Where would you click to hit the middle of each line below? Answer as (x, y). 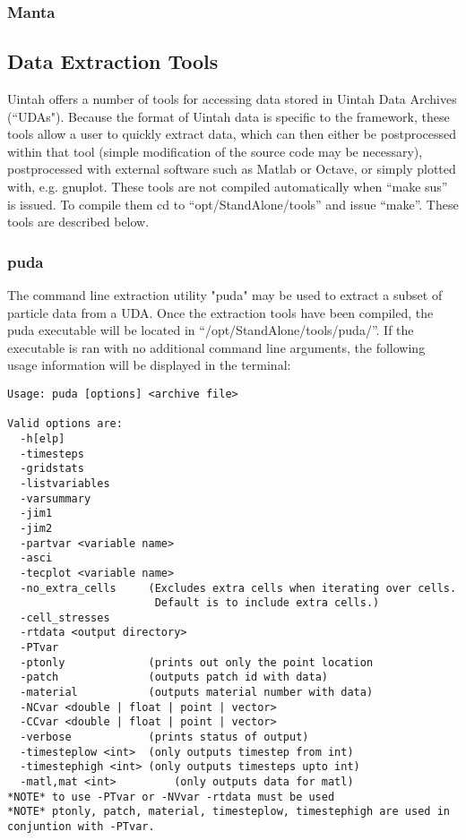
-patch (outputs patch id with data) (174, 677)
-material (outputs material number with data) (197, 693)
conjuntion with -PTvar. (81, 827)
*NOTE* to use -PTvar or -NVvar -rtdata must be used (171, 797)
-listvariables (65, 483)
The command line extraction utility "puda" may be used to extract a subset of (225, 295)
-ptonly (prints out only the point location (197, 662)
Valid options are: (65, 424)
